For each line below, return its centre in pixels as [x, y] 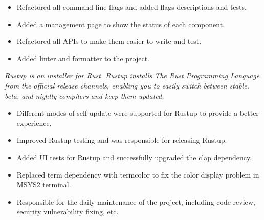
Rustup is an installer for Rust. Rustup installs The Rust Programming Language [132, 75]
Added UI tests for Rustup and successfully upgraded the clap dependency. [134, 157]
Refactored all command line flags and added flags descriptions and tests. [131, 7]
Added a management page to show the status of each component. [120, 24]
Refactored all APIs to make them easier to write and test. [109, 41]
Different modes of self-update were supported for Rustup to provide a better [138, 113]
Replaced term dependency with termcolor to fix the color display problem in [138, 174]
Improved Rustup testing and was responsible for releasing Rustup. [122, 140]
